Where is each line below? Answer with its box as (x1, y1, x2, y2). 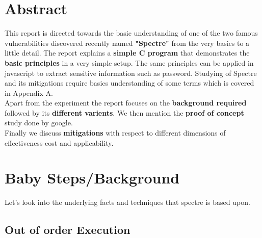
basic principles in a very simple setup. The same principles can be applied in (5, 57, 254, 68)
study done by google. (5, 117, 73, 128)
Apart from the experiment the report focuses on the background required (5, 97, 247, 108)
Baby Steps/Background (5, 167, 180, 188)
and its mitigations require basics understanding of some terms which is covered (5, 77, 254, 88)
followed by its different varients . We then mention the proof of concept (5, 107, 244, 118)
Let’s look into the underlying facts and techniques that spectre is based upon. (5, 197, 250, 207)
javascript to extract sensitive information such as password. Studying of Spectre (5, 67, 257, 78)
